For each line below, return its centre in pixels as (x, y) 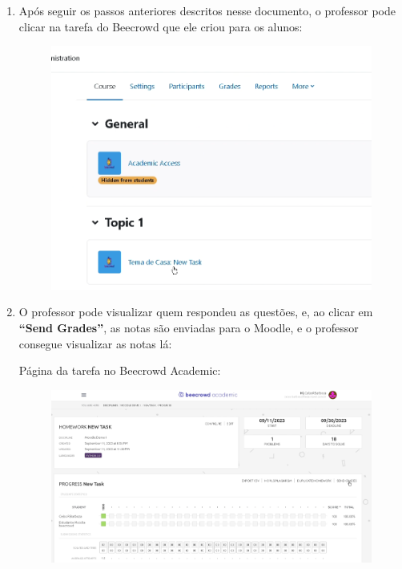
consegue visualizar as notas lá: (95, 343)
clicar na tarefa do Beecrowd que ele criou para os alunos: (161, 26)
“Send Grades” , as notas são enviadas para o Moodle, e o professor (189, 328)
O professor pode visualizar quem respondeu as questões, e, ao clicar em (196, 312)
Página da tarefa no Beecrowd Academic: (120, 370)
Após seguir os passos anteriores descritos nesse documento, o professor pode (207, 10)
